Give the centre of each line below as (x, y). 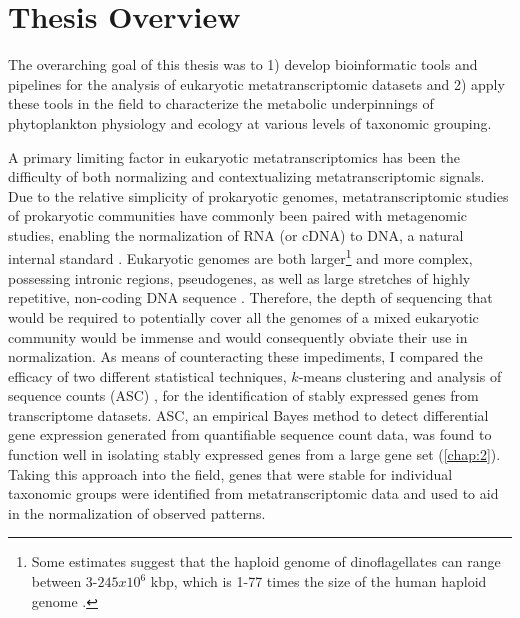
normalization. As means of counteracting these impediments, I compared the (245, 356)
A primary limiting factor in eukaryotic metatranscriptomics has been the (234, 156)
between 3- (64, 581)
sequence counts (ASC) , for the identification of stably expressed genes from (243, 395)
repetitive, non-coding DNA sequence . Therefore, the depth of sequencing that (250, 297)
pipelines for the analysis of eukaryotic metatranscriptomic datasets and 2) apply (256, 83)
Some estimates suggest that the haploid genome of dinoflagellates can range (266, 561)
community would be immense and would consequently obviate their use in (238, 336)
